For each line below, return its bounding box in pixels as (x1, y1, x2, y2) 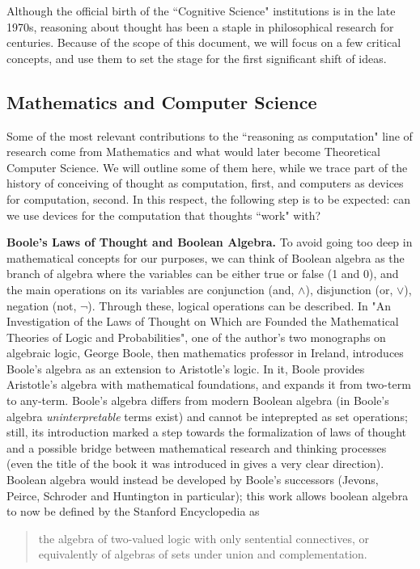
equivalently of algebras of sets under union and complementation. (38, 546, 367, 563)
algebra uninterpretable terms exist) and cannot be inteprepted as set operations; (6, 407, 408, 424)
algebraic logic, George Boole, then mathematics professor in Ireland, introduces (6, 344, 404, 361)
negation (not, (6, 297, 77, 314)
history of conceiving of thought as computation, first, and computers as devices (6, 175, 404, 192)
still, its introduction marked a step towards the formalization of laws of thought (6, 424, 407, 440)
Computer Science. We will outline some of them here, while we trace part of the (6, 158, 408, 175)
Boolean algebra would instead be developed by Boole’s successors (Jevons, (6, 471, 379, 488)
